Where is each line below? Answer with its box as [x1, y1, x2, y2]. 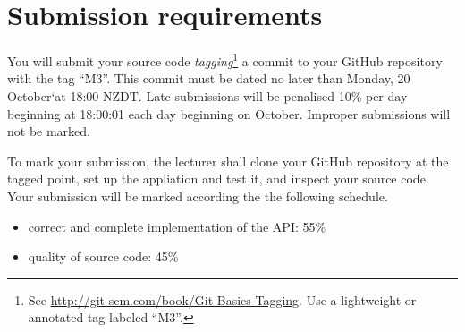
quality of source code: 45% [28, 247, 179, 266]
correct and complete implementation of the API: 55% [28, 217, 326, 235]
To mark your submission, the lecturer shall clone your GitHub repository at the [7, 151, 449, 170]
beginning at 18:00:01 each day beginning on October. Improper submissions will [7, 104, 451, 123]
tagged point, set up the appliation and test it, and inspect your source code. [7, 169, 429, 188]
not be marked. [7, 122, 90, 140]
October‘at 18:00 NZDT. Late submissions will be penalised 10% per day [7, 86, 408, 105]
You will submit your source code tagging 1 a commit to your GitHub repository [7, 49, 443, 70]
